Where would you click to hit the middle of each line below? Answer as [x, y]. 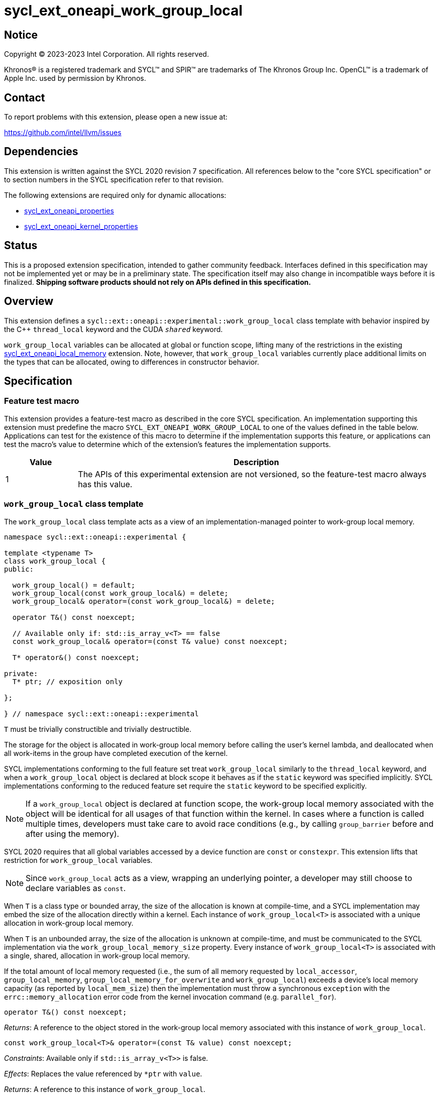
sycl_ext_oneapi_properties [69, 210]
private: [21, 673]
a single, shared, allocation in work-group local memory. [97, 955]
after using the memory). [73, 834]
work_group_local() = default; [74, 585]
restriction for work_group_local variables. [78, 860]
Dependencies [41, 152]
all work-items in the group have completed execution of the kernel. [116, 753]
